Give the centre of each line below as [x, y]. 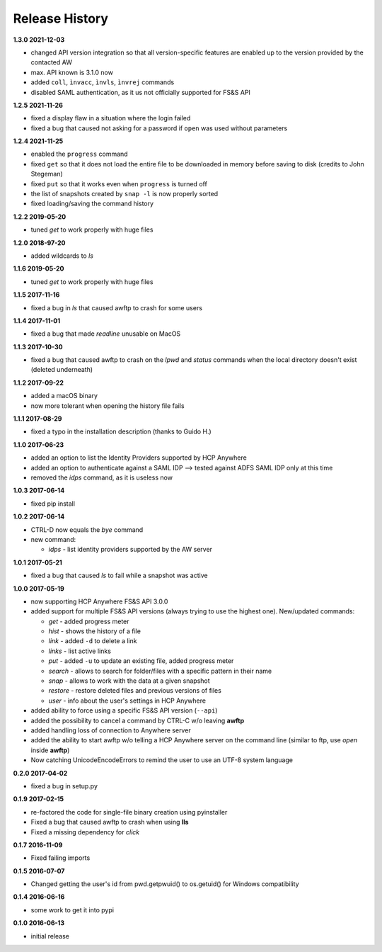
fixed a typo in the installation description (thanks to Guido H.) [121, 431]
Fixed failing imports [60, 858]
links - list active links [80, 651]
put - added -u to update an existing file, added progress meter [141, 661]
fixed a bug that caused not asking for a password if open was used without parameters [159, 128]
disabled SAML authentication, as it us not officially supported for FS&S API [141, 92]
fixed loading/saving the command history [92, 204]
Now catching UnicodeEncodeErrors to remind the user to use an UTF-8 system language [162, 760]
